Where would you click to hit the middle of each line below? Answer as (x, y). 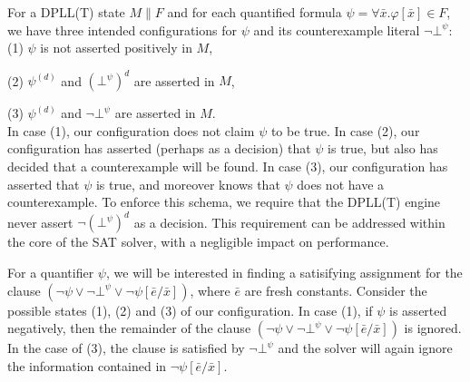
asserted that (44, 184)
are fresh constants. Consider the (336, 290)
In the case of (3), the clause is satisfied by (126, 348)
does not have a (341, 184)
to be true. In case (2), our (345, 130)
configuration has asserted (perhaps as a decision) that (159, 148)
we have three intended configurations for (122, 29)
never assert (40, 222)
